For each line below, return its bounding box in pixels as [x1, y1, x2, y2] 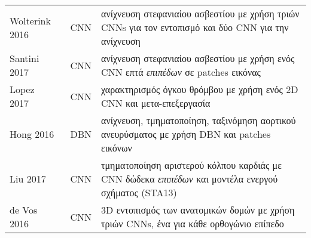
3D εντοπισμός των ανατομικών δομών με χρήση [101, 203, 295, 217]
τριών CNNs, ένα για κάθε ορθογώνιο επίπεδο [101, 217, 284, 230]
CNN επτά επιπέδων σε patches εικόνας [101, 65, 261, 79]
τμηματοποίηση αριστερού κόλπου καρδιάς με [101, 158, 282, 172]
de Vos [10, 203, 38, 217]
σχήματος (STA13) [101, 186, 177, 199]
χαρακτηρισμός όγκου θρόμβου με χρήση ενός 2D [101, 82, 298, 96]
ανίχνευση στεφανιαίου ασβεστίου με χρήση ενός [101, 51, 295, 65]
